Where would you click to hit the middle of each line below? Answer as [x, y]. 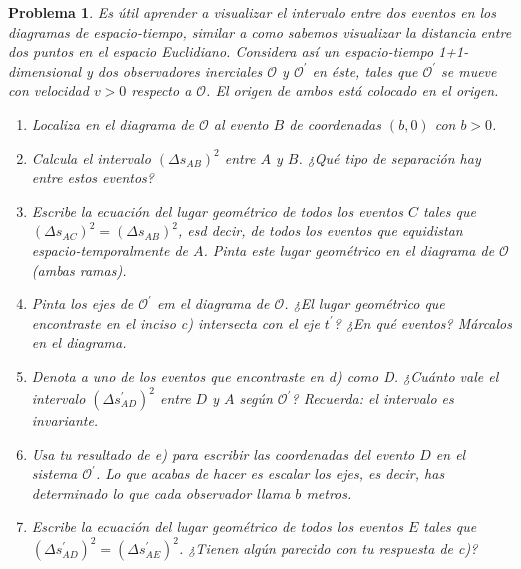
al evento [241, 123]
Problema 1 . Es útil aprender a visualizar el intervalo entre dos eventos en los [252, 12]
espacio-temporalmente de [109, 249]
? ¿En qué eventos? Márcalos [422, 322]
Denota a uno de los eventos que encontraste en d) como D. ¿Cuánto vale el [265, 375]
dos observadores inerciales [180, 70]
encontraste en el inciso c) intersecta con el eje [175, 322]
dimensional [44, 70]
